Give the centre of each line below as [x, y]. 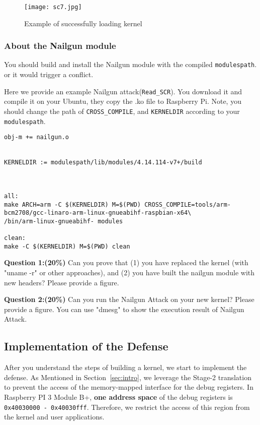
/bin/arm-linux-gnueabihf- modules [64, 221]
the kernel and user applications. [54, 417]
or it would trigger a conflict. [49, 74]
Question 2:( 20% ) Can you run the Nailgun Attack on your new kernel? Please [129, 299]
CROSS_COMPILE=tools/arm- [188, 204]
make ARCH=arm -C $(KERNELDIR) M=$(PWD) [73, 204]
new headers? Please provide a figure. [62, 282]
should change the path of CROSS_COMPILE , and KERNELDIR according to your [122, 111]
